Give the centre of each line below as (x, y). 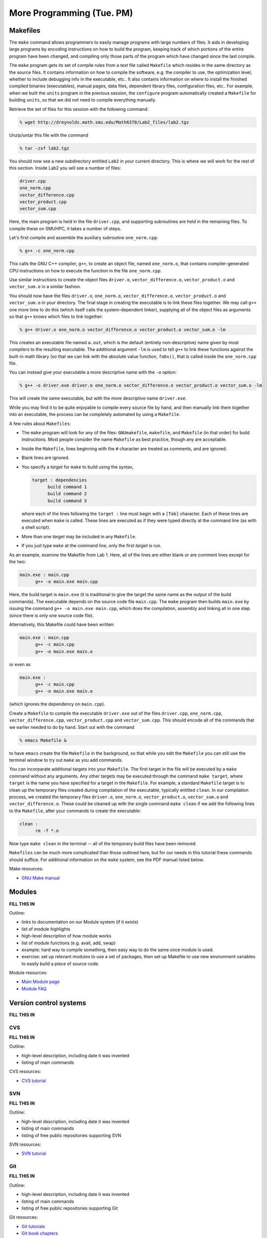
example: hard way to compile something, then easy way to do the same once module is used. (118, 950)
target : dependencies (59, 480)
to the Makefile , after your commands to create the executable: (75, 811)
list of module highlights (46, 929)
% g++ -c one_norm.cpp (47, 251)
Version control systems (48, 1003)
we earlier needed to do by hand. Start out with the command (72, 727)
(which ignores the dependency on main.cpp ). (57, 704)
